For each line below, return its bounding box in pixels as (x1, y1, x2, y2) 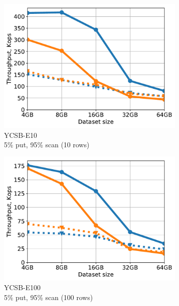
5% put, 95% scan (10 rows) (4, 139, 89, 150)
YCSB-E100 (4, 282, 41, 293)
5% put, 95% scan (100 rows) (4, 292, 93, 303)
